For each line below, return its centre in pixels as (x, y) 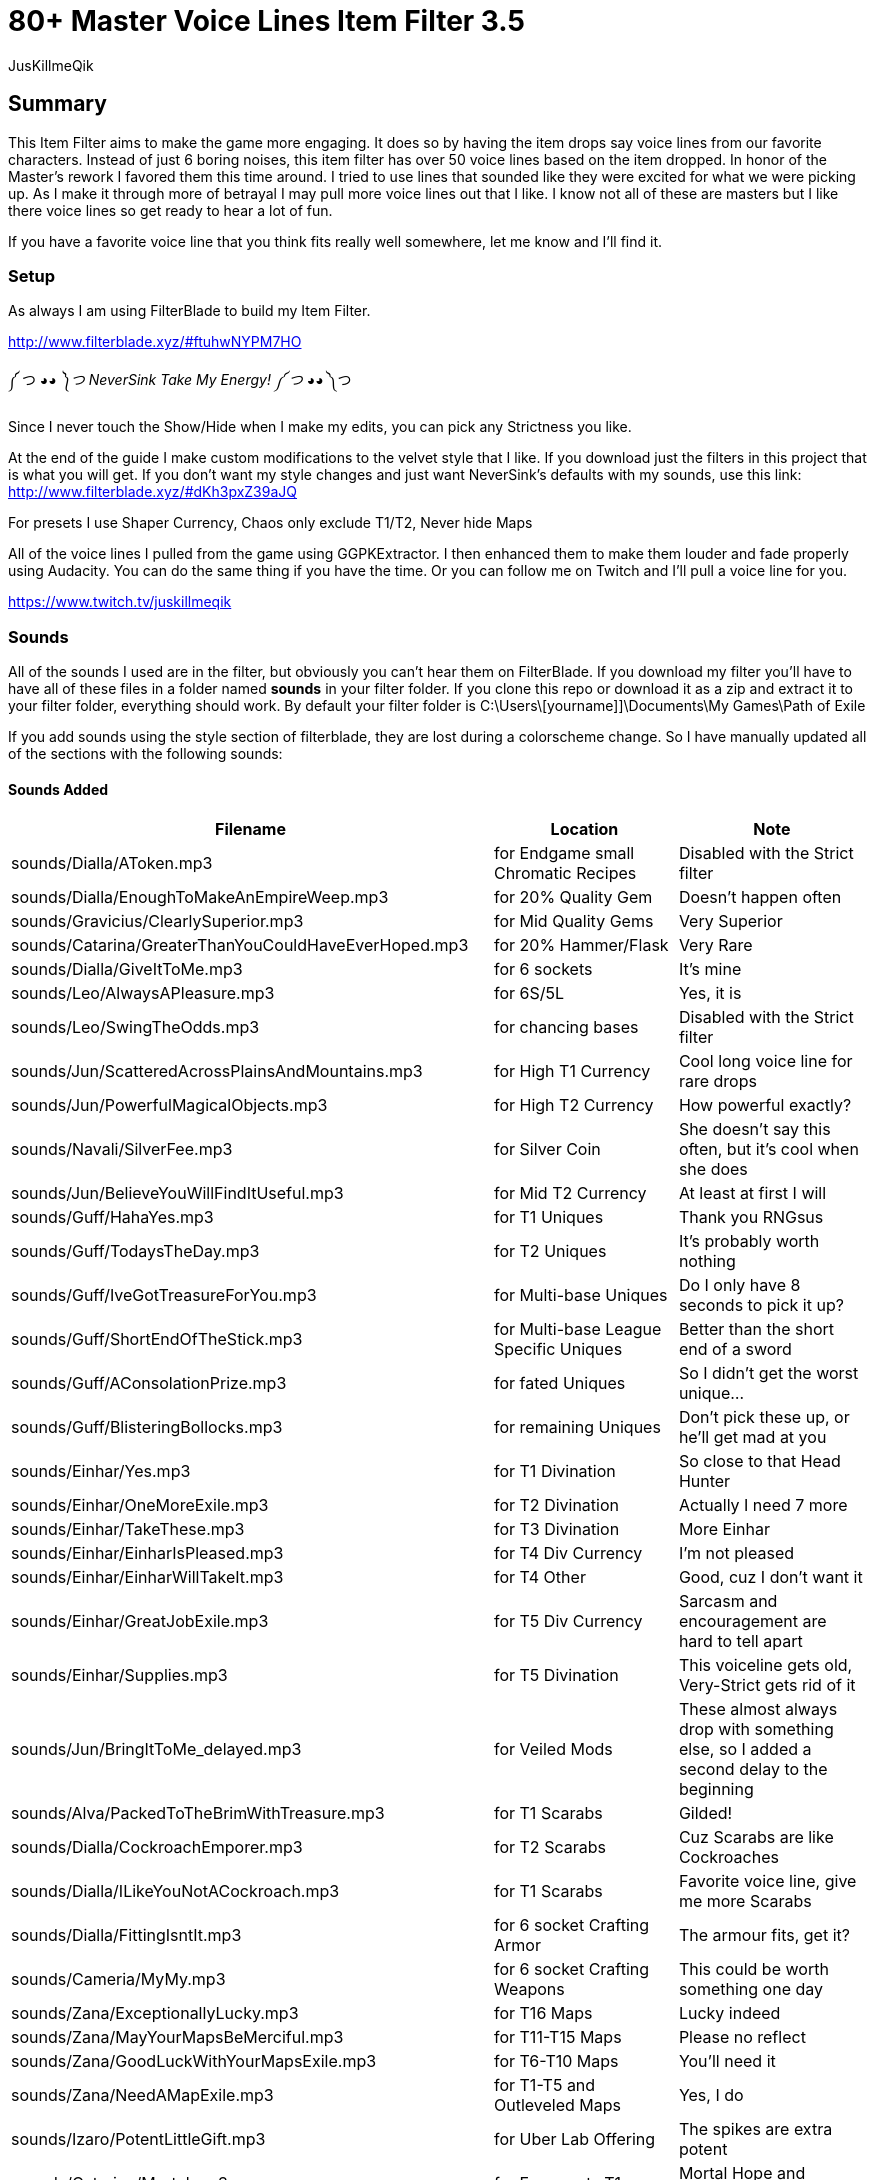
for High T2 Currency (573, 1105)
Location (584, 829)
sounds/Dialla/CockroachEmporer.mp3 (157, 1847)
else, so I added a (745, 1749)
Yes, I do (711, 2095)
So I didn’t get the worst (768, 1373)
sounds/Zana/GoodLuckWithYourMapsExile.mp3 (194, 2061)
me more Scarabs (745, 1901)
